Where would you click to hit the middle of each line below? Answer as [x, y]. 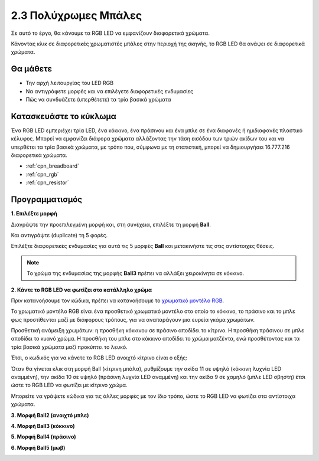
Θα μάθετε [32, 69]
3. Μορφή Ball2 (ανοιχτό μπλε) [50, 415]
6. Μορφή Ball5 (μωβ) [38, 447]
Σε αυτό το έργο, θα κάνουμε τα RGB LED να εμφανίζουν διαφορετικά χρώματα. [110, 33]
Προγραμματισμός [47, 200]
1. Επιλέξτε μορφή [34, 214]
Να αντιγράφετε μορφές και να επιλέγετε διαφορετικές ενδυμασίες [110, 91]
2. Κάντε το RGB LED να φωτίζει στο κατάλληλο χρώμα [82, 290]
